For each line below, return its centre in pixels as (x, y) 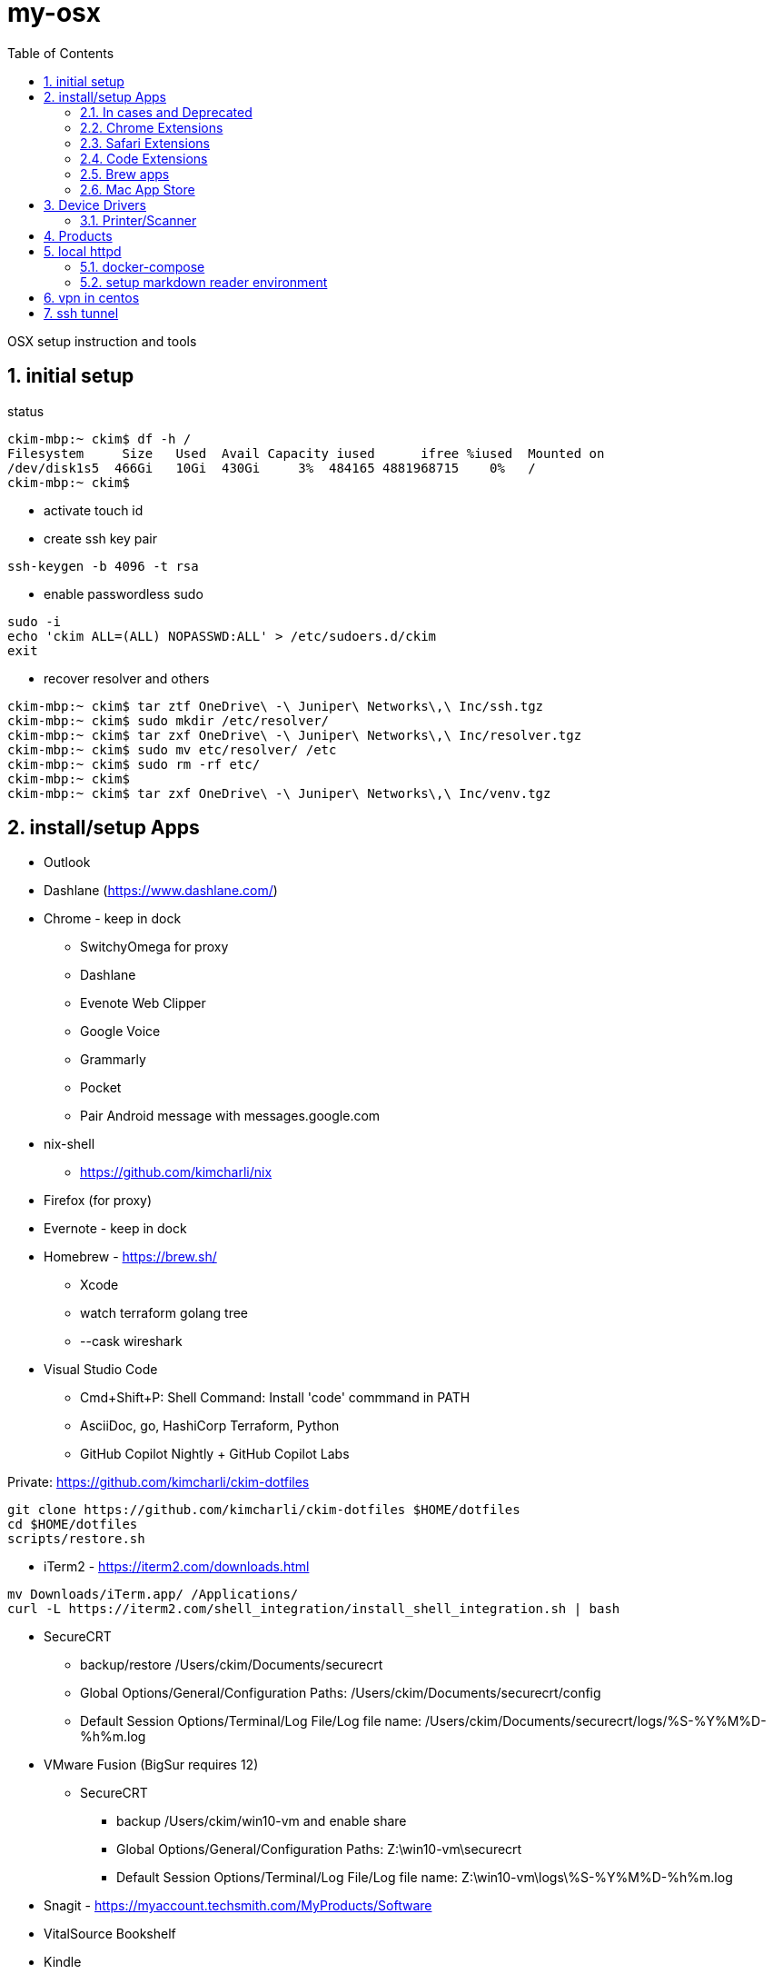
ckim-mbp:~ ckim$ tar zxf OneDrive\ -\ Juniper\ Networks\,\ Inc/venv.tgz (279, 793)
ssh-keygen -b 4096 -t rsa (103, 566)
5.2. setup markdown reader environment (204, 282)
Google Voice (120, 1032)
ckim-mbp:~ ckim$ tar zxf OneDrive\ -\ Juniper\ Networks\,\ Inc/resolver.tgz (295, 735)
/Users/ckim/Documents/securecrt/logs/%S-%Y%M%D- (596, 1721)
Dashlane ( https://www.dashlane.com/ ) (161, 891)
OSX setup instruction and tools (102, 341)
